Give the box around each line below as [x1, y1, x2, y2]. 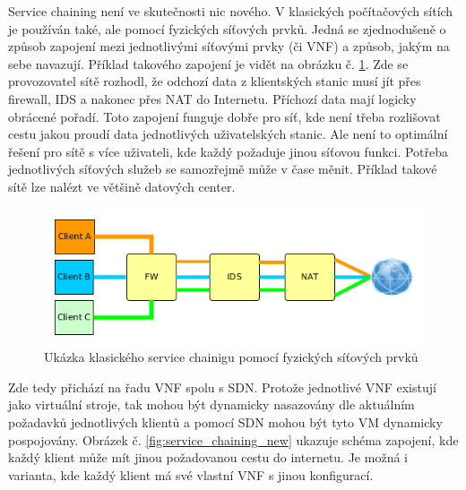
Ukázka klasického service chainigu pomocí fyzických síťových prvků [44, 348, 419, 366]
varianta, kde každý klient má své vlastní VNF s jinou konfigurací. [8, 465, 374, 484]
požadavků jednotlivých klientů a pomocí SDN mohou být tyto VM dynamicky [8, 413, 443, 432]
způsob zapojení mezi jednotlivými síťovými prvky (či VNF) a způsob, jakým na [8, 37, 450, 56]
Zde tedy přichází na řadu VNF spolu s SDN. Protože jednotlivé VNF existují [8, 377, 436, 396]
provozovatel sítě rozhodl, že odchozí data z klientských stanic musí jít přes [8, 72, 421, 90]
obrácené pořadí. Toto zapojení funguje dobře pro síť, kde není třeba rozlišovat [8, 107, 441, 125]
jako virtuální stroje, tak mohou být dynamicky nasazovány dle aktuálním [8, 395, 415, 414]
